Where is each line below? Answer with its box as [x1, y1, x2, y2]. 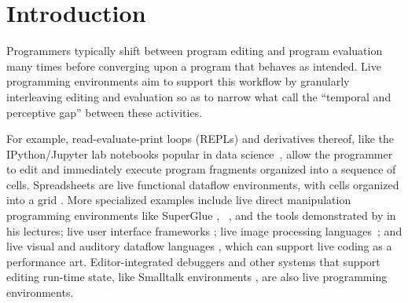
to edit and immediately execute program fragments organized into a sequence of [6, 161, 396, 177]
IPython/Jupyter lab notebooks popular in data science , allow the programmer [6, 145, 393, 162]
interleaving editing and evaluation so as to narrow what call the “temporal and [6, 88, 391, 104]
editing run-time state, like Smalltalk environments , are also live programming [6, 268, 388, 285]
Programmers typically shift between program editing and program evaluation [6, 42, 383, 59]
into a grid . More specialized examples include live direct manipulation [6, 192, 351, 208]
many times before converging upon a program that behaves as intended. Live [6, 57, 381, 74]
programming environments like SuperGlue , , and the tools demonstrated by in [6, 207, 396, 224]
